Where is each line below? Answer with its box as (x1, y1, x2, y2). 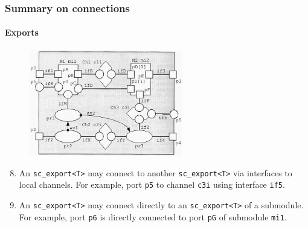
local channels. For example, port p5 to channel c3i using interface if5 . (19, 178, 285, 191)
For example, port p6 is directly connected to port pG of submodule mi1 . (19, 210, 287, 223)
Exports (5, 26, 39, 39)
